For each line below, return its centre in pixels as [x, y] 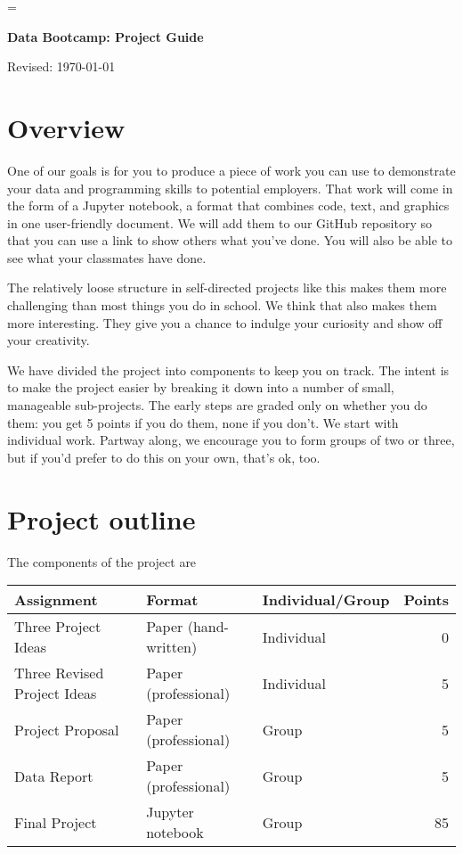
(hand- [208, 627]
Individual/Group [326, 600]
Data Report [54, 776]
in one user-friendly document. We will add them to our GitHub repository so [219, 222]
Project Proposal [67, 729]
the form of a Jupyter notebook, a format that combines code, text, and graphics [228, 205]
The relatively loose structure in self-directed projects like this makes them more [227, 287]
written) [172, 647]
